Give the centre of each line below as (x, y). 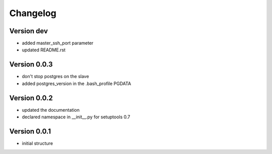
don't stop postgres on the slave (55, 76)
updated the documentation (51, 110)
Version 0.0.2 (31, 98)
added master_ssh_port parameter (58, 43)
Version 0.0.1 (30, 131)
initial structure (37, 143)
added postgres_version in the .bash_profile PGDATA (77, 84)
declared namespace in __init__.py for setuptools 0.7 (76, 117)
